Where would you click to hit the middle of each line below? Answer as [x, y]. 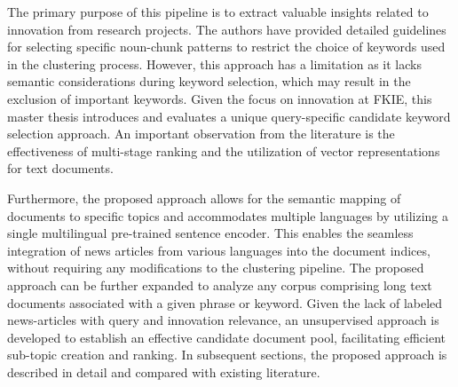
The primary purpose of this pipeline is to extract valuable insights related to [218, 12]
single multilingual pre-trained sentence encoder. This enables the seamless [210, 233]
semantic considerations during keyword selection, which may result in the [209, 81]
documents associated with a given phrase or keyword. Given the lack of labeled [225, 302]
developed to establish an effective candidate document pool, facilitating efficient [227, 337]
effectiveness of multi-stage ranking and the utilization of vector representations [224, 150]
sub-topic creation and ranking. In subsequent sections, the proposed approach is [227, 355]
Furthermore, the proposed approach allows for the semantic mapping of [204, 197]
